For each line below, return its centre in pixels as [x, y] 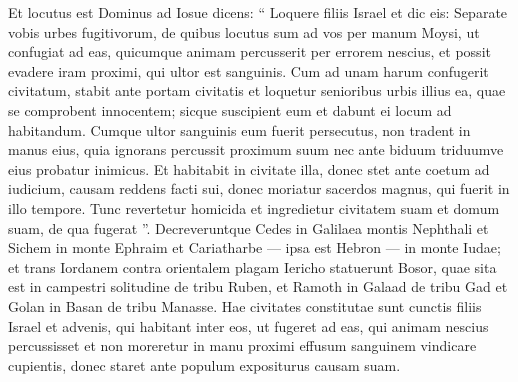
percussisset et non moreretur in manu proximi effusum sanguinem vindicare [242, 345]
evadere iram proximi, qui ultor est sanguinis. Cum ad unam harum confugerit [248, 70]
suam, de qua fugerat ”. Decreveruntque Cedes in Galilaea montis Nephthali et [248, 227]
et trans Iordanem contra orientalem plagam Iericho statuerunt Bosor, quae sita [252, 266]
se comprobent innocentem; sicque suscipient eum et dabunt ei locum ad [230, 109]
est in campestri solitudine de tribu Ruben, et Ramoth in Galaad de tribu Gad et [258, 286]
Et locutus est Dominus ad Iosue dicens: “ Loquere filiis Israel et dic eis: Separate [258, 12]
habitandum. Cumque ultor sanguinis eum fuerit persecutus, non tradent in [239, 129]
